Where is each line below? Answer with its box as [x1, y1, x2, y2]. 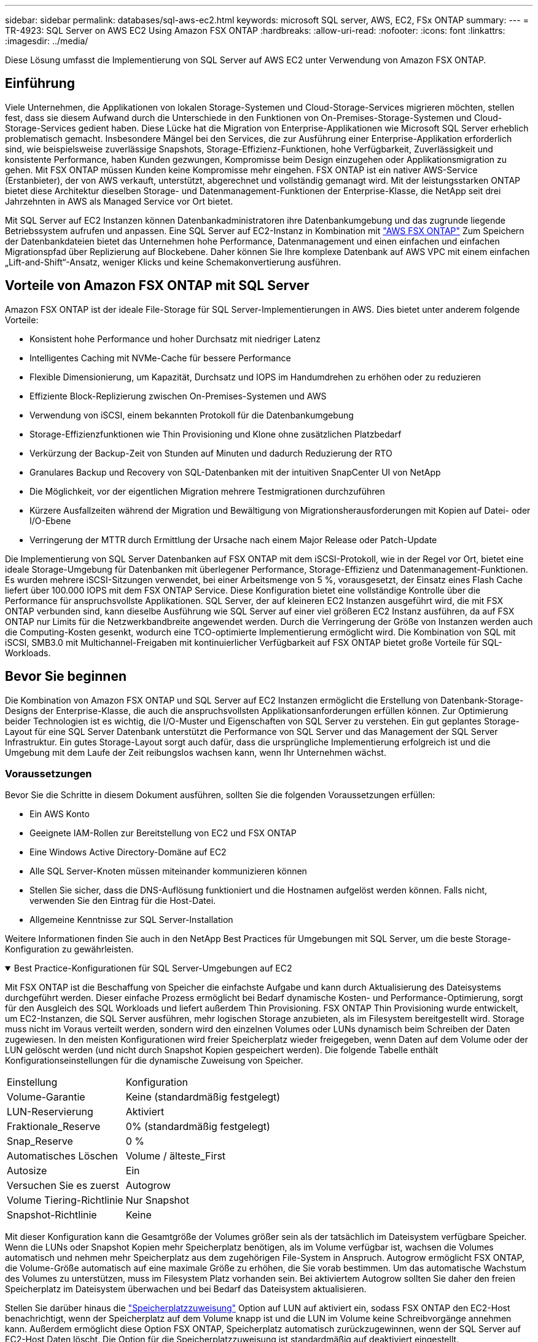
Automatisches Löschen [7, 1150, 119, 1163]
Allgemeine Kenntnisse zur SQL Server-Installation [29, 914, 233, 925]
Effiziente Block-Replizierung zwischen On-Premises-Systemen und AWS [29, 390, 327, 401]
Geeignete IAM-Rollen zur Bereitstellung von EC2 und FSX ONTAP [29, 828, 297, 839]
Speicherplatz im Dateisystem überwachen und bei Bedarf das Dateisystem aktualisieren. [5, 1284, 367, 1295]
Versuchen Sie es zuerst [7, 1179, 119, 1192]
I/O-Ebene [29, 515, 71, 526]
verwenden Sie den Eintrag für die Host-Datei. [29, 895, 216, 906]
